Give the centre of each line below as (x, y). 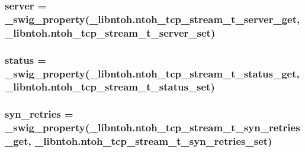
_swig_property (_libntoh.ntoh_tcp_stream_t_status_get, (152, 73)
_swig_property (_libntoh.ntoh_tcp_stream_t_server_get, (152, 19)
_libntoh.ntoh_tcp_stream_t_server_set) (110, 32)
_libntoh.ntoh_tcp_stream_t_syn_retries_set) (154, 141)
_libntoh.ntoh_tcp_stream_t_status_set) (110, 87)
